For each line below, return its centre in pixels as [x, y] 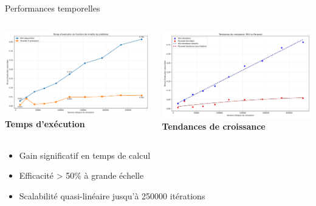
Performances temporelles [53, 8]
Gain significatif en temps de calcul [85, 155]
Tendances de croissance [214, 126]
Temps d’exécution [45, 123]
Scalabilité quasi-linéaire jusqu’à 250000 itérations [112, 196]
